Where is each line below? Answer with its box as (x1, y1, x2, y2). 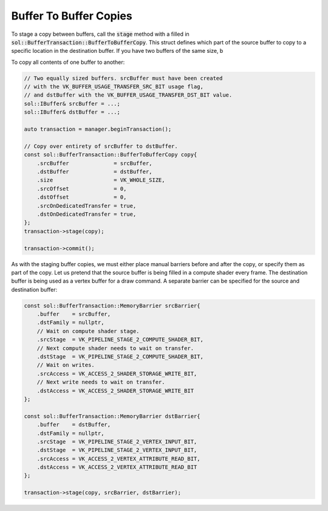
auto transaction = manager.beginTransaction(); (24, 126, 172, 133)
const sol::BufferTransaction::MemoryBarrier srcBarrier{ (24, 302, 200, 309)
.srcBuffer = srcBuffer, (36, 160, 152, 166)
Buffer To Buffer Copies (11, 9, 133, 22)
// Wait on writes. (36, 362, 95, 369)
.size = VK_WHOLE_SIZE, (36, 177, 165, 183)
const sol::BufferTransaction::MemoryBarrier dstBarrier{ (24, 413, 200, 419)
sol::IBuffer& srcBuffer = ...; (24, 100, 121, 107)
